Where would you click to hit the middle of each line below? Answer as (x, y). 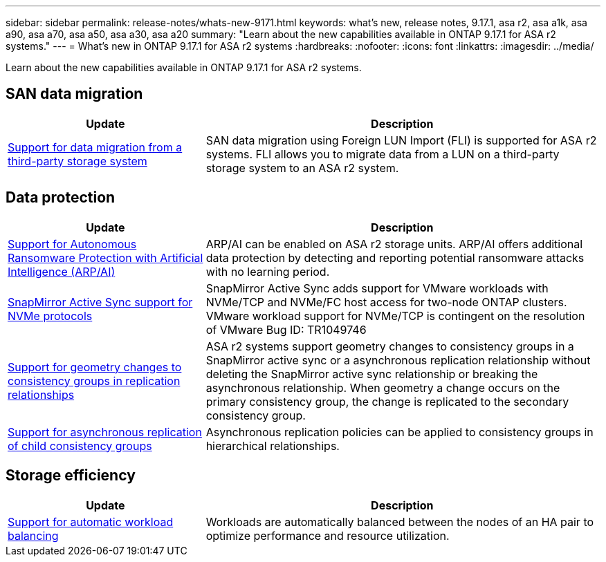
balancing (33, 535)
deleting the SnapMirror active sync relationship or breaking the (372, 374)
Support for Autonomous (72, 244)
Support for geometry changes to (95, 367)
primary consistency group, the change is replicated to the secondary (387, 401)
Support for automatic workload (91, 522)
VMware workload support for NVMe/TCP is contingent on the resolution (395, 316)
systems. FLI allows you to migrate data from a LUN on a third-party (383, 154)
